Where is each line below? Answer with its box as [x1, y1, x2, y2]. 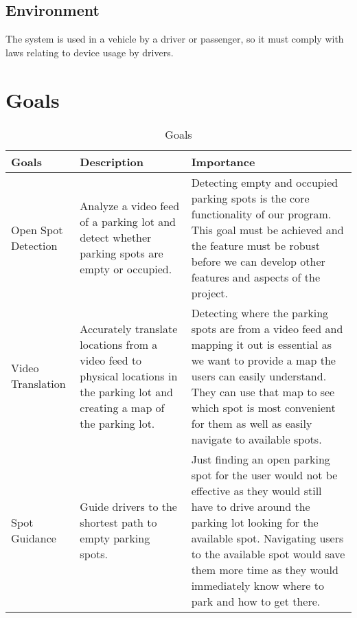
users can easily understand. [191, 367, 327, 384]
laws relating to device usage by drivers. [5, 45, 174, 59]
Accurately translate [80, 320, 178, 336]
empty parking [80, 529, 150, 546]
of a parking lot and [80, 214, 176, 230]
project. [191, 284, 229, 301]
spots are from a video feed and [191, 320, 343, 336]
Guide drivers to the [80, 498, 177, 514]
